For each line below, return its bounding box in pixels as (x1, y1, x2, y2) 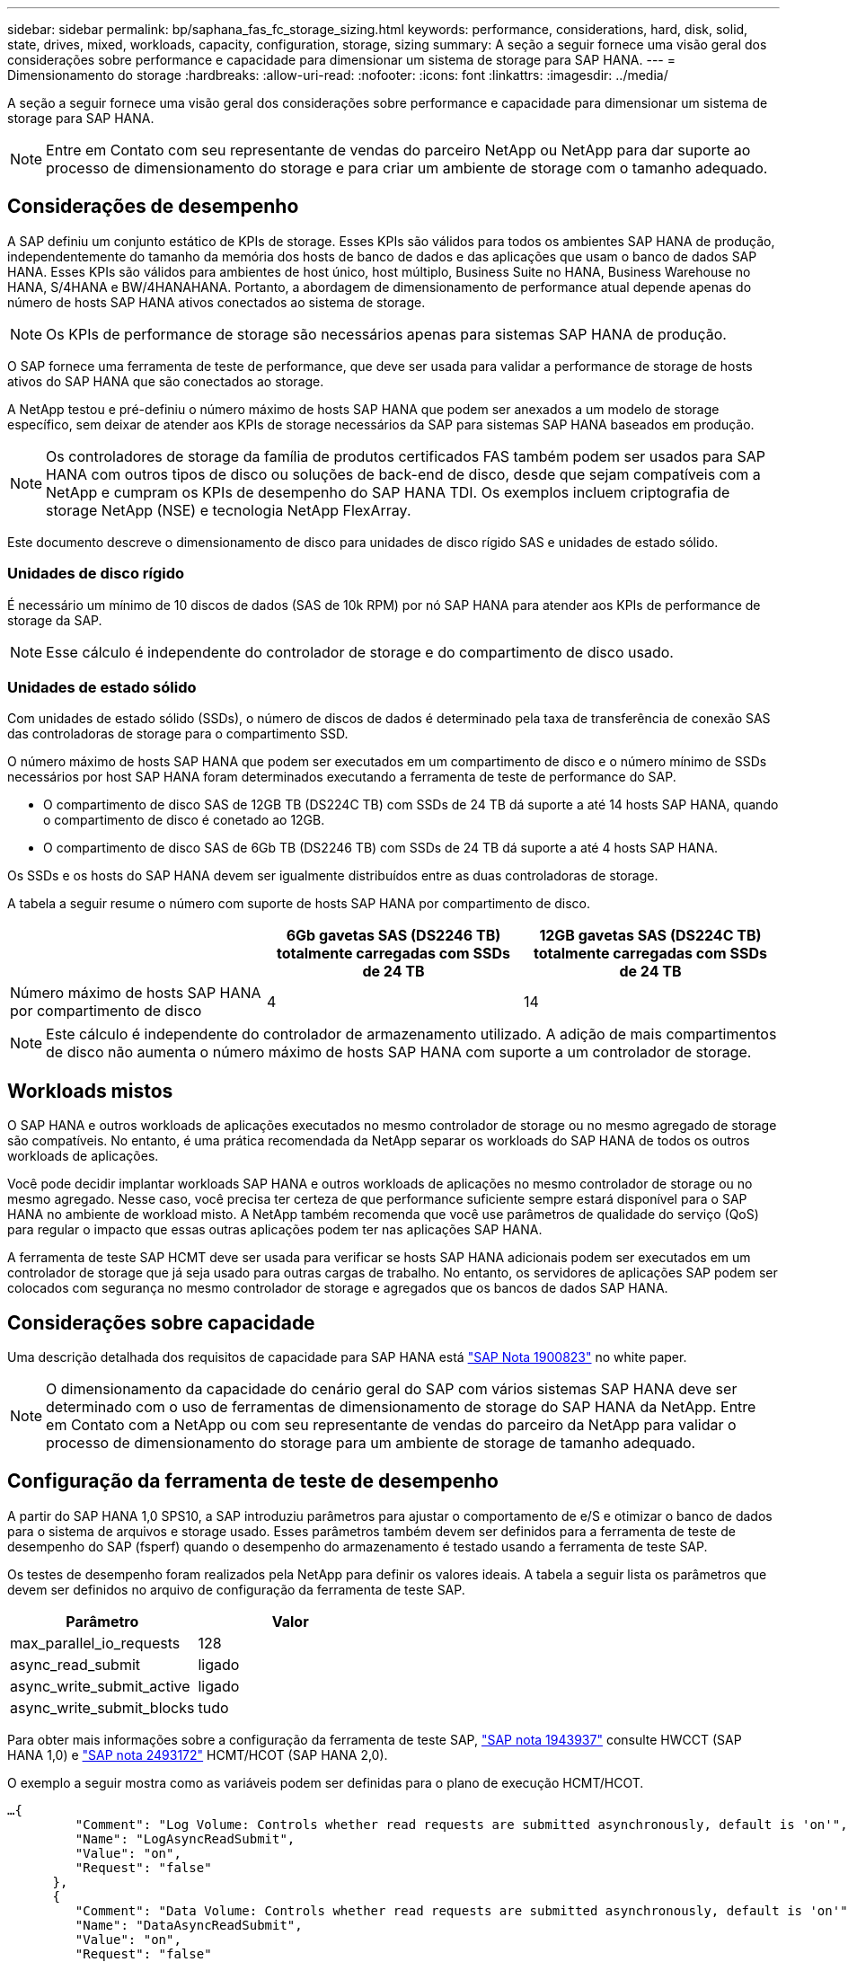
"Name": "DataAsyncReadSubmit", (75, 1917, 303, 1932)
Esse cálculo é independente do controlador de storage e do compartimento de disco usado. (46, 642, 674, 661)
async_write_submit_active (10, 1676, 190, 1695)
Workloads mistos (7, 1079, 173, 1102)
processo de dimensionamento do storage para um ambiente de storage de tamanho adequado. (46, 1434, 696, 1453)
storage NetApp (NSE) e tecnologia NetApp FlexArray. (46, 500, 411, 519)
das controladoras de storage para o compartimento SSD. (7, 726, 349, 742)
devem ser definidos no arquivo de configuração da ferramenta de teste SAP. (7, 1581, 465, 1597)
